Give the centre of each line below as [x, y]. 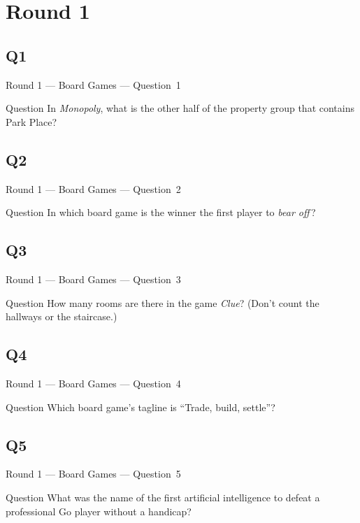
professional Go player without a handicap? [99, 511]
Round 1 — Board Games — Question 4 [93, 383]
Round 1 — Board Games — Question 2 [93, 188]
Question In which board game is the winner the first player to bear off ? [161, 212]
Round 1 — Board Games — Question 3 [93, 279]
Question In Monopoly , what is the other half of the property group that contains [180, 108]
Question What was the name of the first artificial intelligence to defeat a [163, 497]
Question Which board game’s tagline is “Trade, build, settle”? [141, 407]
